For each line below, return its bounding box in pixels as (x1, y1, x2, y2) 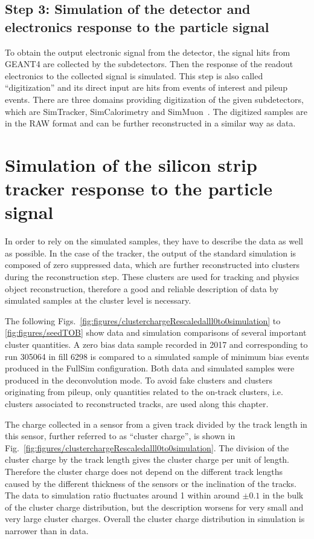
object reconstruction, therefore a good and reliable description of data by (5, 282, 279, 295)
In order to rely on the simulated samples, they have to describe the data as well (5, 235, 303, 247)
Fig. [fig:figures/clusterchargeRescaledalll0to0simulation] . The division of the (5, 441, 289, 454)
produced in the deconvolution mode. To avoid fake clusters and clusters (5, 373, 272, 386)
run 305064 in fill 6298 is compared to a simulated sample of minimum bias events (5, 350, 309, 362)
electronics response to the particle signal (5, 17, 269, 36)
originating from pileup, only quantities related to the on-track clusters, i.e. (5, 385, 283, 398)
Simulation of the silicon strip (5, 152, 257, 177)
